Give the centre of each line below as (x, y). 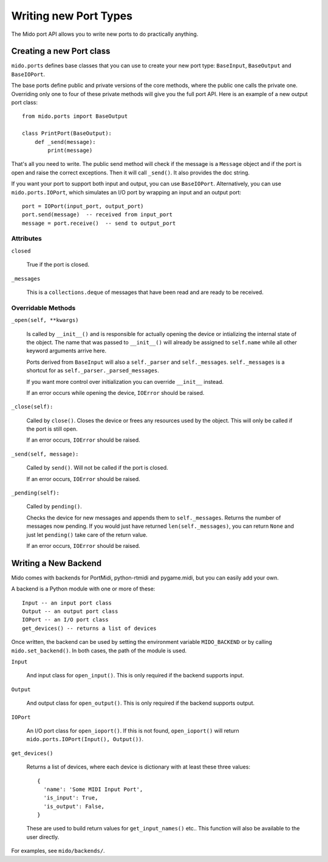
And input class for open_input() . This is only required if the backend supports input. (135, 676)
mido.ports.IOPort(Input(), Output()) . (85, 739)
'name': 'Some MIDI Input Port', (93, 789)
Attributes (26, 239)
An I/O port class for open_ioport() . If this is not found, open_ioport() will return (133, 730)
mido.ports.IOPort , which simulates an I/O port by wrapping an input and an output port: (126, 192)
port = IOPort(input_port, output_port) (83, 206)
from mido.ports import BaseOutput (75, 116)
